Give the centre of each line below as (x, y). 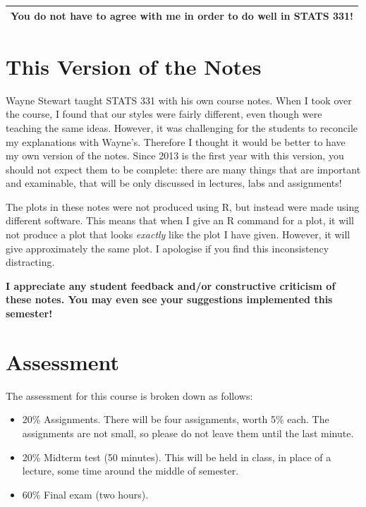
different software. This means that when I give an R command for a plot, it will (180, 220)
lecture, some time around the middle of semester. (130, 471)
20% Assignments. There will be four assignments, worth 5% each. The (176, 419)
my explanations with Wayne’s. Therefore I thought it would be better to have (176, 141)
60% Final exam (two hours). (85, 494)
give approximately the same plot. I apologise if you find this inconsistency (167, 248)
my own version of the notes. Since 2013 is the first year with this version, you (175, 155)
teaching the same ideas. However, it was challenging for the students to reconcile (182, 127)
